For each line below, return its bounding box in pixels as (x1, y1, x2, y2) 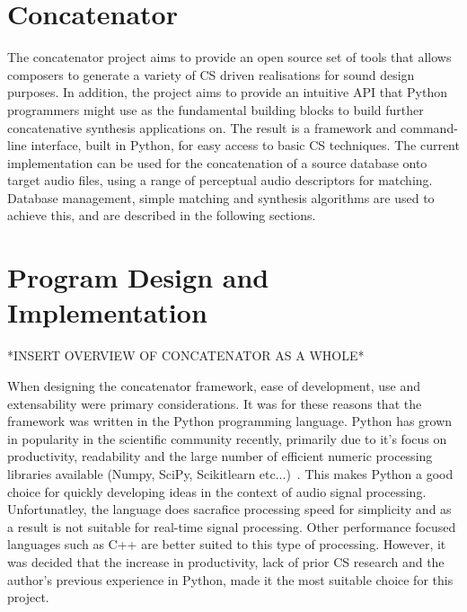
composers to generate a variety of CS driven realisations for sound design (7, 65, 415, 84)
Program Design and (7, 259, 269, 296)
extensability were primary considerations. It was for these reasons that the (7, 394, 422, 412)
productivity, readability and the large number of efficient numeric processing (7, 447, 433, 466)
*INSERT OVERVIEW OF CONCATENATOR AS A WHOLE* (7, 346, 365, 365)
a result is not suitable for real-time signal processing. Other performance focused (7, 517, 456, 536)
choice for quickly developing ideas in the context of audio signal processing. (7, 482, 427, 501)
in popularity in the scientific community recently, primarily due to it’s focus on (7, 429, 447, 448)
